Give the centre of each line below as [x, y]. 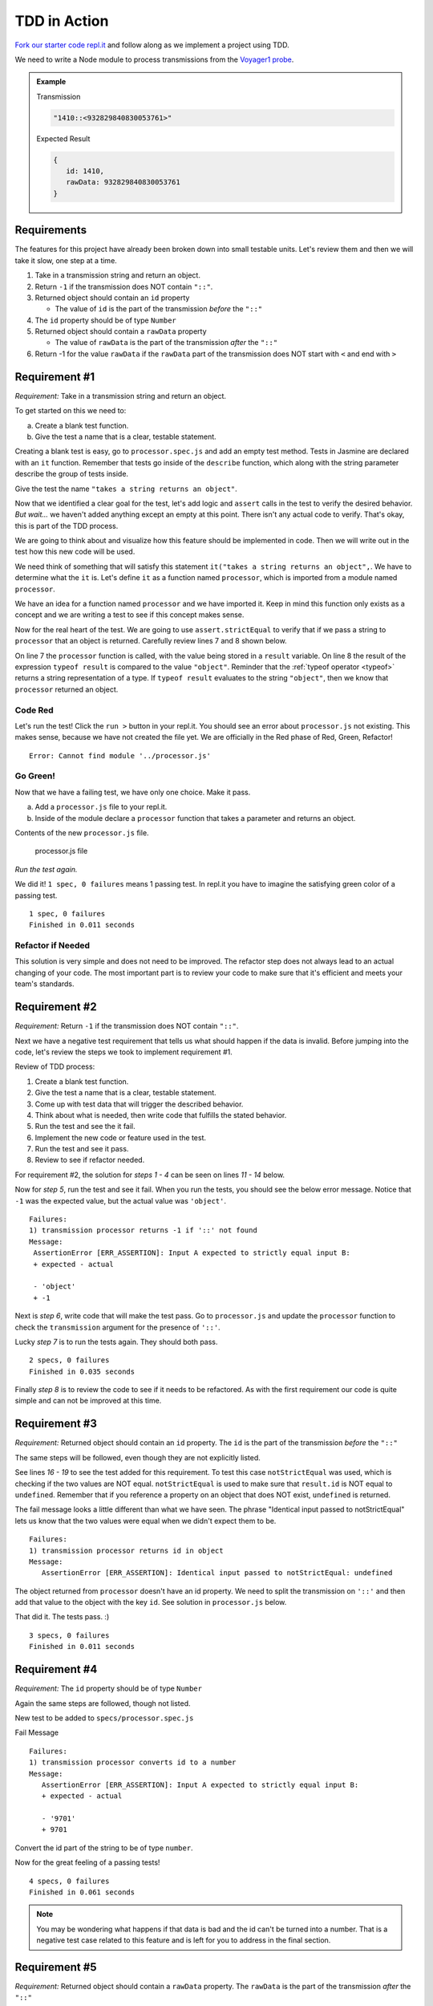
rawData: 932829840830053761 [123, 182]
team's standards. [45, 984]
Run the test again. [46, 869]
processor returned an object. [67, 689]
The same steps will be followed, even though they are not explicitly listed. [138, 1457]
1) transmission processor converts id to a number [133, 1762]
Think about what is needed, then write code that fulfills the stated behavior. [161, 1115]
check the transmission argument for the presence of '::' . [117, 1327]
